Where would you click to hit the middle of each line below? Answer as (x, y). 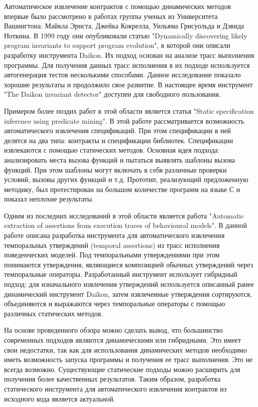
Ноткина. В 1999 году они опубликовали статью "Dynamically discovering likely (126, 35)
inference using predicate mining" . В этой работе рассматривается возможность (124, 120)
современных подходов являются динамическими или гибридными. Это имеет (123, 340)
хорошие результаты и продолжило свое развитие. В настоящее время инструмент (129, 84)
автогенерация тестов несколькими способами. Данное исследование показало (123, 75)
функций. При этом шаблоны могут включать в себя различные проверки (115, 169)
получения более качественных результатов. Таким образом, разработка (112, 379)
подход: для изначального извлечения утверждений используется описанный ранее (129, 284)
